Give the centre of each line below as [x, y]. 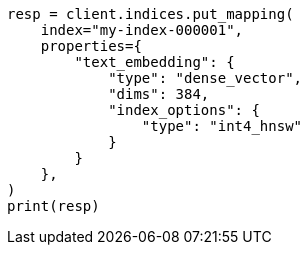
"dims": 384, [159, 94]
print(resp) [53, 206]
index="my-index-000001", [142, 30]
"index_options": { [184, 110]
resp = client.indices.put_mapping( [150, 14]
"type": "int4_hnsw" [222, 126]
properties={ [91, 46]
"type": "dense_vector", [205, 78]
